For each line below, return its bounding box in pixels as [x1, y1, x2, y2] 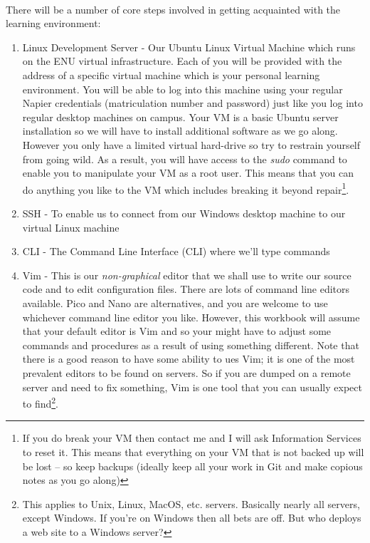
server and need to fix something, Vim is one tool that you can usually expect [22, 379, 362, 394]
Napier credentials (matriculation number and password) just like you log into [22, 95, 363, 110]
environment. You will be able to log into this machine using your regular [22, 81, 343, 96]
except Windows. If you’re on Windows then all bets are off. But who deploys [22, 510, 361, 525]
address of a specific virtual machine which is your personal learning [22, 67, 320, 82]
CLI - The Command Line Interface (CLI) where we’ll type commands [22, 244, 330, 259]
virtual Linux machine [22, 219, 120, 234]
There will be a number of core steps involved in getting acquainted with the [6, 1, 341, 16]
